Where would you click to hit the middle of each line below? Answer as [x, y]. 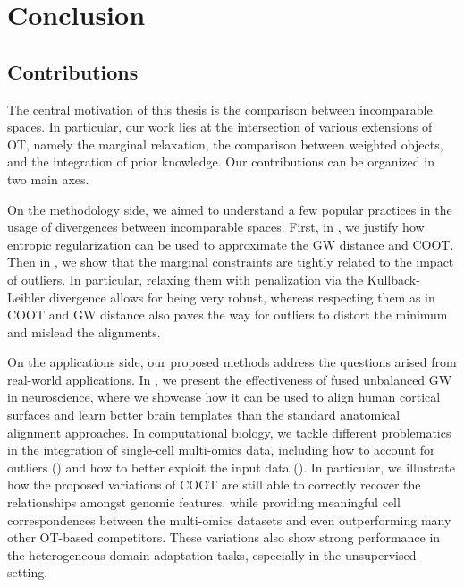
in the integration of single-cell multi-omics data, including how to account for [221, 450]
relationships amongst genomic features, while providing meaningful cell [204, 502]
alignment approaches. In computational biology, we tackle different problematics [229, 432]
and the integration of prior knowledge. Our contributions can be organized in [221, 162]
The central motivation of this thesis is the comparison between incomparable [220, 109]
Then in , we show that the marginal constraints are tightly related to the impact [231, 262]
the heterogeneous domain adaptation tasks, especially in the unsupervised [212, 554]
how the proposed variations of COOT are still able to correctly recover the [214, 485]
